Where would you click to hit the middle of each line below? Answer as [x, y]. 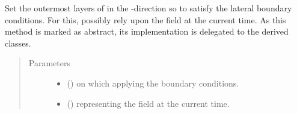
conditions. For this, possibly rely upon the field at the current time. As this [145, 19]
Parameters [49, 63]
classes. [18, 43]
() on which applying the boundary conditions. [153, 83]
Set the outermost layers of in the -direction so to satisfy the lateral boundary [148, 8]
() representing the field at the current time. [148, 103]
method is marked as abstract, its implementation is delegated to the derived [147, 31]
